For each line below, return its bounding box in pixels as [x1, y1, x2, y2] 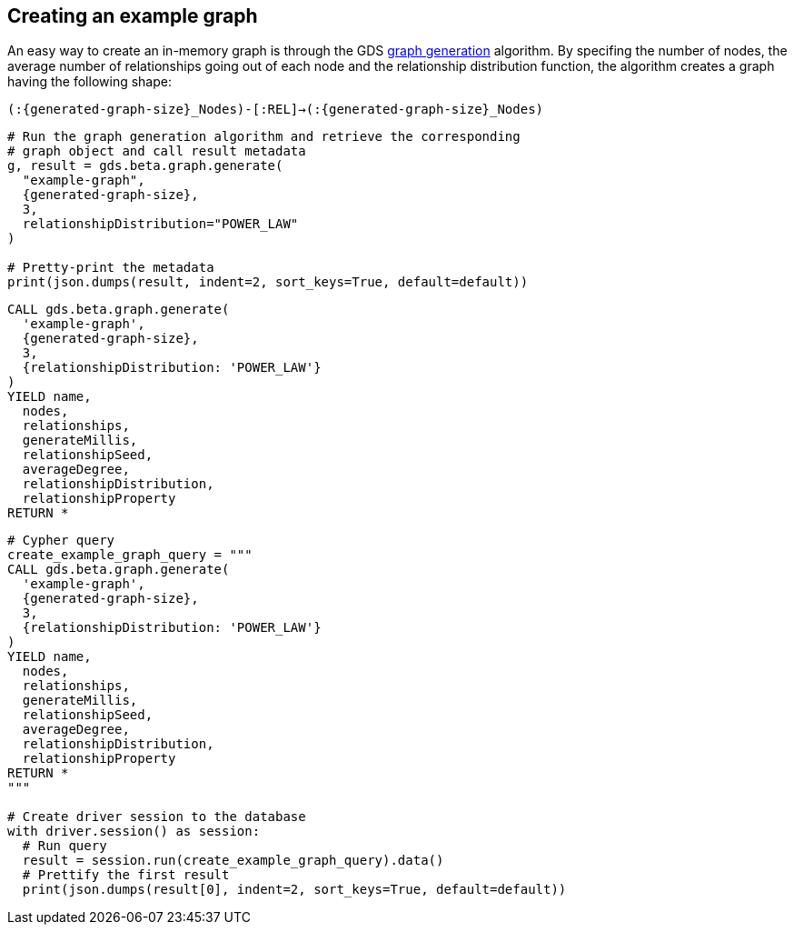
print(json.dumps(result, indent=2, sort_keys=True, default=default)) [7, 275, 529, 290]
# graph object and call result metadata [7, 144, 306, 159]
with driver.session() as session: [7, 824, 261, 839]
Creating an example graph [7, 5, 258, 27]
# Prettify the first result [22, 867, 230, 883]
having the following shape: [7, 74, 172, 90]
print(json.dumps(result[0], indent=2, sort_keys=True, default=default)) [22, 882, 567, 897]
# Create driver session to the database [7, 809, 306, 825]
